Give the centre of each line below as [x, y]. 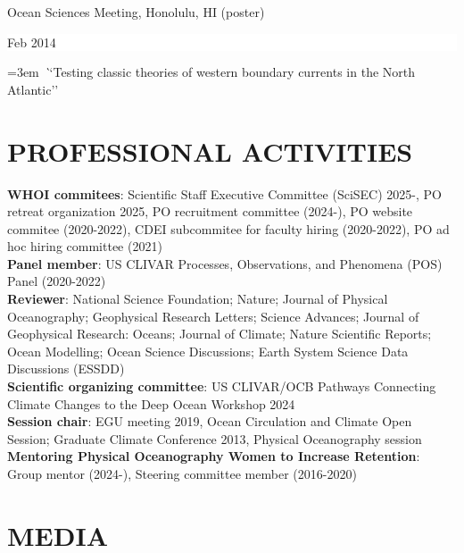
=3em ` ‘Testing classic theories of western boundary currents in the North [211, 72]
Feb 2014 [32, 42]
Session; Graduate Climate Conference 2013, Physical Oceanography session [215, 438]
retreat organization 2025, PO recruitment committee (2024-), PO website [210, 211]
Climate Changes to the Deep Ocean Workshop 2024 [151, 403]
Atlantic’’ [33, 89]
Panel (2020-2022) [57, 281]
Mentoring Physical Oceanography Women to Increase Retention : [214, 456]
